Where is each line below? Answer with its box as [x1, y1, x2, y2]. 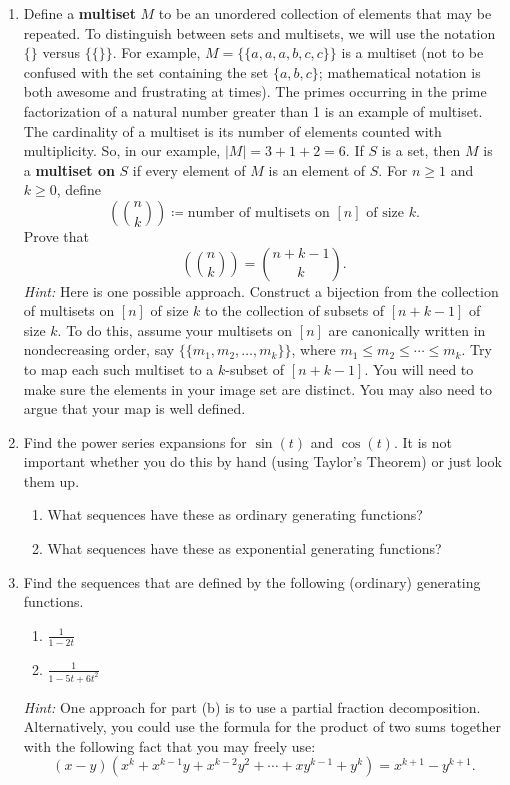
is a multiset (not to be [341, 42, 484, 63]
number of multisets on [187, 205, 330, 220]
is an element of [268, 159, 366, 180]
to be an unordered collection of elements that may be [158, 3, 492, 23]
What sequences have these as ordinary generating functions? [47, 504, 423, 525]
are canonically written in [328, 319, 486, 340]
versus [42, 42, 80, 63]
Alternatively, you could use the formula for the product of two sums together [23, 716, 502, 737]
